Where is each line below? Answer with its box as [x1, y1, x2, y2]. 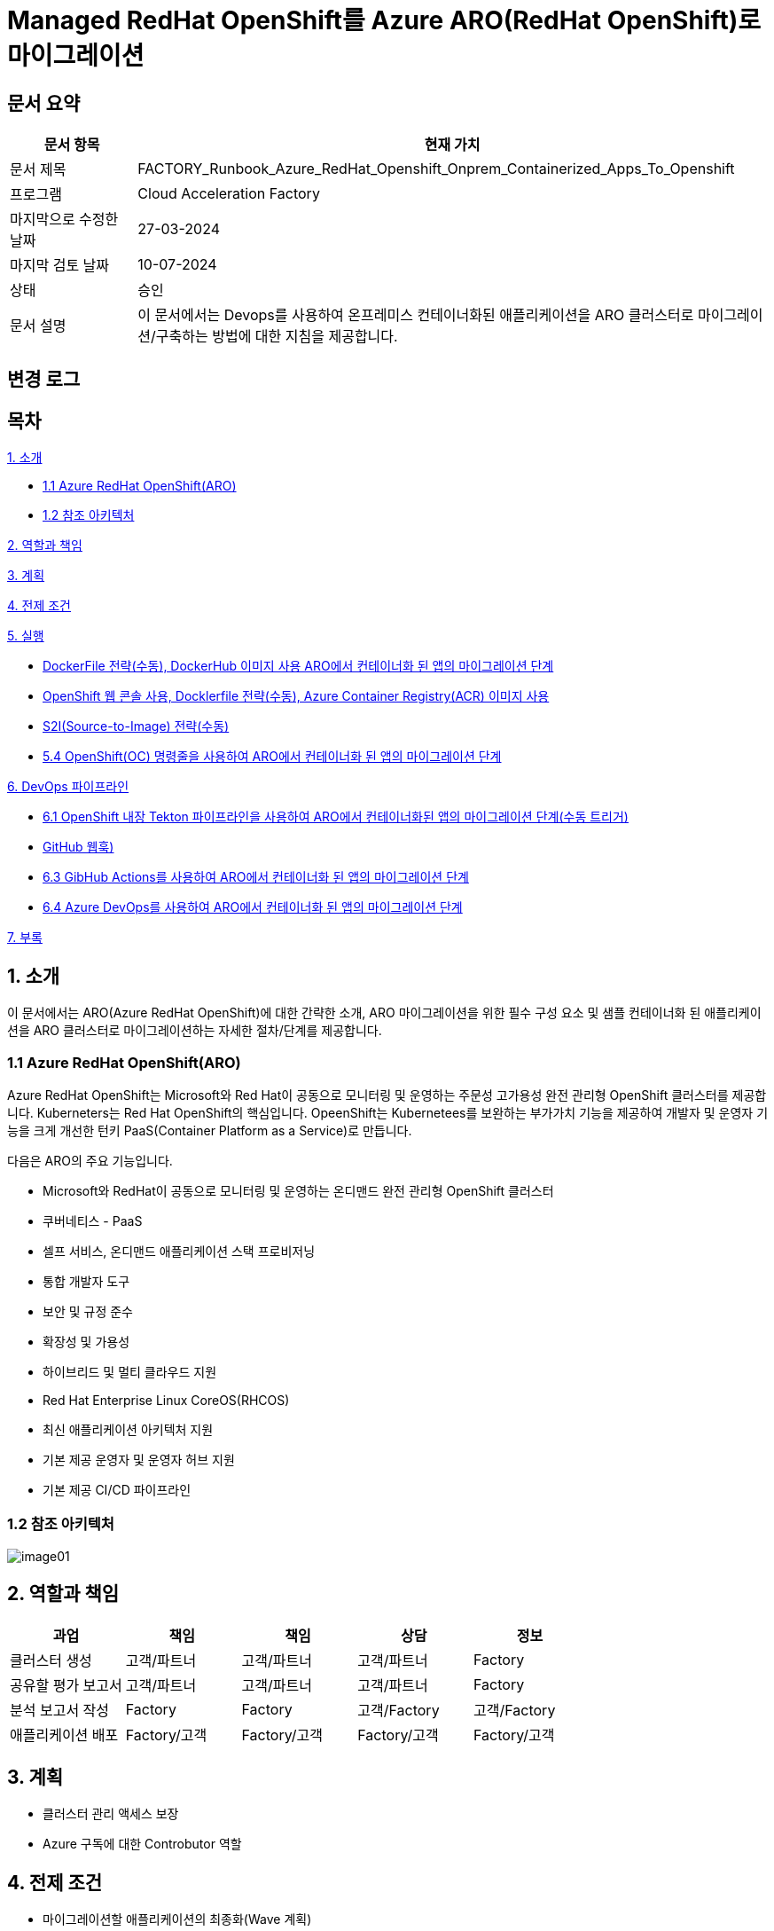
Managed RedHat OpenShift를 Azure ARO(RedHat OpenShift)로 [7, 5, 762, 35]
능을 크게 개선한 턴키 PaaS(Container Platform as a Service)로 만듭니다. [7, 1123, 412, 1139]
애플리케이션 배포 [10, 1725, 119, 1744]
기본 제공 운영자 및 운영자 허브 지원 [43, 1452, 235, 1468]
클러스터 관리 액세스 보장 [43, 1806, 179, 1822]
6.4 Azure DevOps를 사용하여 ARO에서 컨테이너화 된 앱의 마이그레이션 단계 [43, 899, 463, 915]
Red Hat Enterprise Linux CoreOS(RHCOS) [43, 1393, 290, 1409]
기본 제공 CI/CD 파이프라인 [43, 1482, 192, 1498]
